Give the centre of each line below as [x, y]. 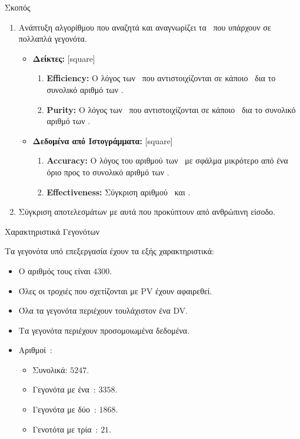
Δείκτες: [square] [64, 58]
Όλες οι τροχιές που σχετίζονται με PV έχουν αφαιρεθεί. [115, 290]
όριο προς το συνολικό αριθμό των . [108, 172]
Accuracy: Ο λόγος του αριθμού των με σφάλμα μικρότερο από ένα [167, 160]
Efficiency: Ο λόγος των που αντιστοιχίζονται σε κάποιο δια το [161, 78]
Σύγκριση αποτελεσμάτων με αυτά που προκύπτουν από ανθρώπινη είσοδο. [147, 212]
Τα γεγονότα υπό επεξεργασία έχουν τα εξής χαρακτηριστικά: [109, 251]
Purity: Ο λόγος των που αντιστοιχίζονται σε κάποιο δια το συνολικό [171, 109]
